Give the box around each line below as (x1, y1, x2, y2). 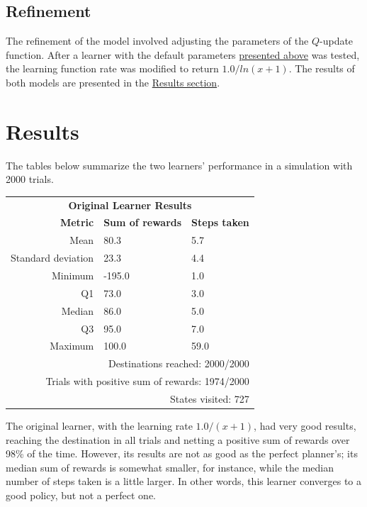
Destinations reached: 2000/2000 (108, 356, 249, 371)
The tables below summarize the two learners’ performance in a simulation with (6, 157, 353, 172)
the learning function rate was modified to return (6, 61, 219, 76)
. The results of (288, 61, 355, 76)
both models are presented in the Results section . (6, 74, 220, 89)
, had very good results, (254, 418, 356, 433)
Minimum (52, 268, 94, 283)
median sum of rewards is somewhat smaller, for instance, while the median (6, 459, 334, 474)
